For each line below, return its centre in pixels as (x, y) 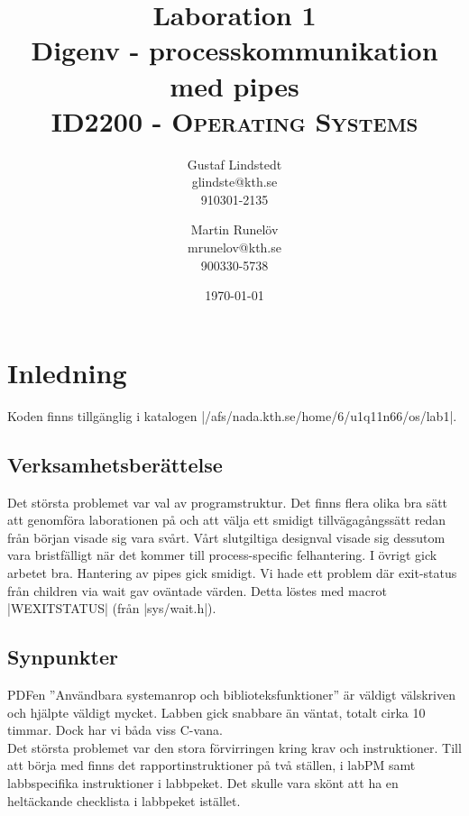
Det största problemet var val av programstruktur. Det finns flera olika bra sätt (228, 502)
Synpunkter (63, 657)
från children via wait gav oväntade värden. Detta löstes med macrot (197, 590)
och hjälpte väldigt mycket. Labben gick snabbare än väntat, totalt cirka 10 (216, 712)
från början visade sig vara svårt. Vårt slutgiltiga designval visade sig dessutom (226, 537)
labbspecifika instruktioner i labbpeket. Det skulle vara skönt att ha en (203, 782)
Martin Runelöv (234, 229)
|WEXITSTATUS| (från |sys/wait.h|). (112, 608)
